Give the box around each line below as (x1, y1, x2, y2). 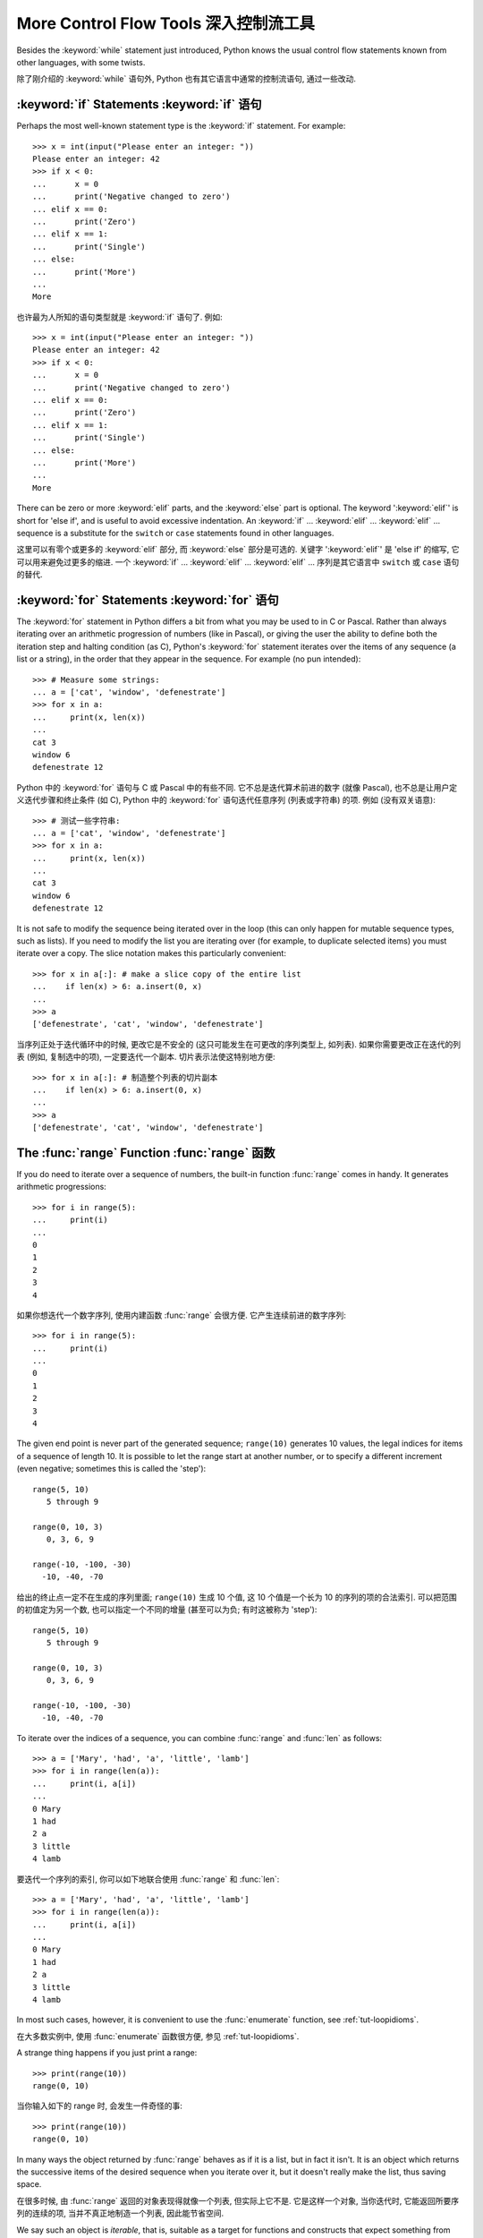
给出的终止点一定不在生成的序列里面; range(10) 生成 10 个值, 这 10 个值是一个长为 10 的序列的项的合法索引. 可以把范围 (16, 1592, 458, 1602)
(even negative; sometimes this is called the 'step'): (16, 1464, 207, 1474)
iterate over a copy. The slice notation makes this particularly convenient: (16, 948, 286, 959)
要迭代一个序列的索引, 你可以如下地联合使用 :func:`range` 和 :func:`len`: (16, 1874, 280, 1884)
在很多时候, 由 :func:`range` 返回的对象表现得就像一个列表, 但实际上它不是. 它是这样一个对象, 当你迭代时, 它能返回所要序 (16, 2195, 460, 2206)
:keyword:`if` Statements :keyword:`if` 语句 (16, 97, 262, 112)
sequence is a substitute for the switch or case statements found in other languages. (16, 527, 335, 538)
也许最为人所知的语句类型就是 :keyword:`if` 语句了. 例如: (16, 312, 223, 322)
